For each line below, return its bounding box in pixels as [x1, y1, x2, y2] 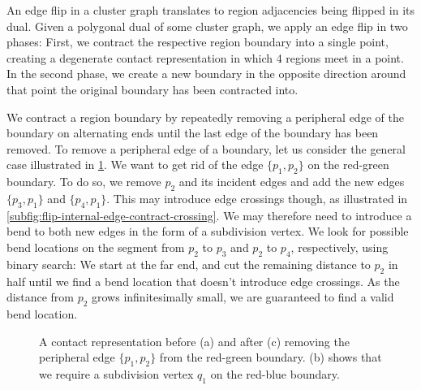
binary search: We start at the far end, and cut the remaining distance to [6, 255, 371, 272]
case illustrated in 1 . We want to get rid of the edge [6, 156, 264, 173]
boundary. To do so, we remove [6, 173, 161, 190]
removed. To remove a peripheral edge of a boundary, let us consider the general [6, 140, 406, 157]
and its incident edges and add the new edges [178, 173, 405, 190]
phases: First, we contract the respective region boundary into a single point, [6, 33, 389, 50]
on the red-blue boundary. [210, 365, 340, 382]
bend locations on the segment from [6, 238, 185, 255]
